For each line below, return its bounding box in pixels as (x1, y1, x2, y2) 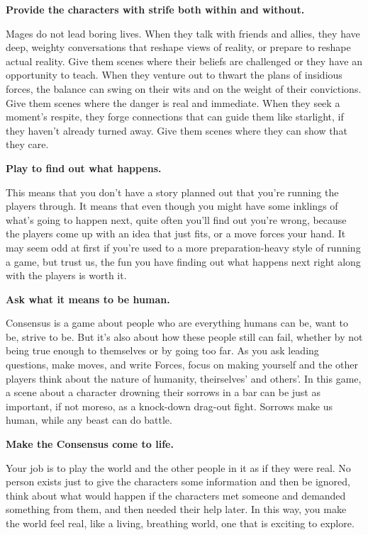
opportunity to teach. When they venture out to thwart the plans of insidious (6, 67, 342, 82)
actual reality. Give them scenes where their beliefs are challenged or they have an (6, 53, 362, 68)
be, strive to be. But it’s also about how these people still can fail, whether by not (6, 329, 363, 344)
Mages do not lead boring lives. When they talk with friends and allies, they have (6, 26, 360, 40)
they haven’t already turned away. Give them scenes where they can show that (6, 123, 347, 137)
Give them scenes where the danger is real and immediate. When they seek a (6, 95, 340, 110)
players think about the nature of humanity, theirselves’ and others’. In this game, (6, 371, 362, 385)
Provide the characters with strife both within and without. (6, 2, 305, 16)
